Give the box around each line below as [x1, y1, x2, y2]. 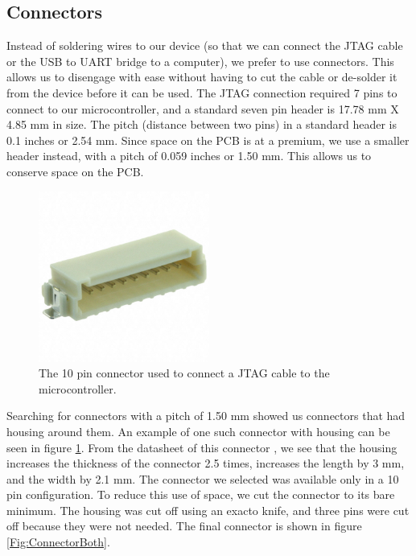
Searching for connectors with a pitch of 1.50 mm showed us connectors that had [6, 407, 406, 424]
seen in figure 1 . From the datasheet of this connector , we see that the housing [6, 439, 397, 455]
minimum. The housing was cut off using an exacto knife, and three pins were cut [6, 501, 410, 518]
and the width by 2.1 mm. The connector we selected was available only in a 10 [6, 470, 399, 487]
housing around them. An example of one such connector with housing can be [6, 422, 390, 439]
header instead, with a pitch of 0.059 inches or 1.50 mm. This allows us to [6, 147, 372, 164]
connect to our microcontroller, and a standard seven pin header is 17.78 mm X [6, 100, 399, 117]
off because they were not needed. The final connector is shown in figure [6, 517, 362, 534]
